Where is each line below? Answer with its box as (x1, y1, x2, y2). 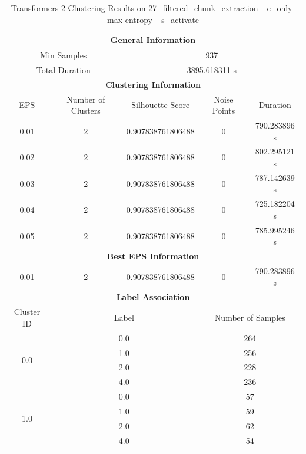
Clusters (71, 104, 101, 117)
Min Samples (40, 49, 87, 61)
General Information (110, 34, 196, 46)
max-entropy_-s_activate (107, 13, 199, 25)
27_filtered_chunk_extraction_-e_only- (148, 2, 295, 14)
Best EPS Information (107, 250, 199, 262)
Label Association (116, 291, 190, 303)
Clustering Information (105, 78, 201, 90)
